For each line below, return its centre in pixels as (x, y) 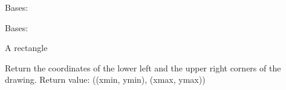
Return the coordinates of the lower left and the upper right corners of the (143, 67)
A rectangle (26, 48)
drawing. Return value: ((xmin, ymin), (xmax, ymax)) (105, 79)
